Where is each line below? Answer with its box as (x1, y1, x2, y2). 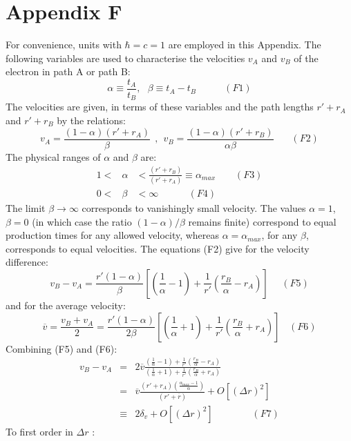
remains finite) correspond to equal (188, 214, 336, 228)
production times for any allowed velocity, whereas (6, 228, 220, 242)
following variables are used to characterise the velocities (6, 50, 245, 65)
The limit (6, 200, 46, 215)
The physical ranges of (6, 149, 101, 164)
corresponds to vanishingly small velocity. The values (82, 200, 306, 215)
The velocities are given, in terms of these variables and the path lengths (6, 99, 314, 114)
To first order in (6, 424, 73, 438)
